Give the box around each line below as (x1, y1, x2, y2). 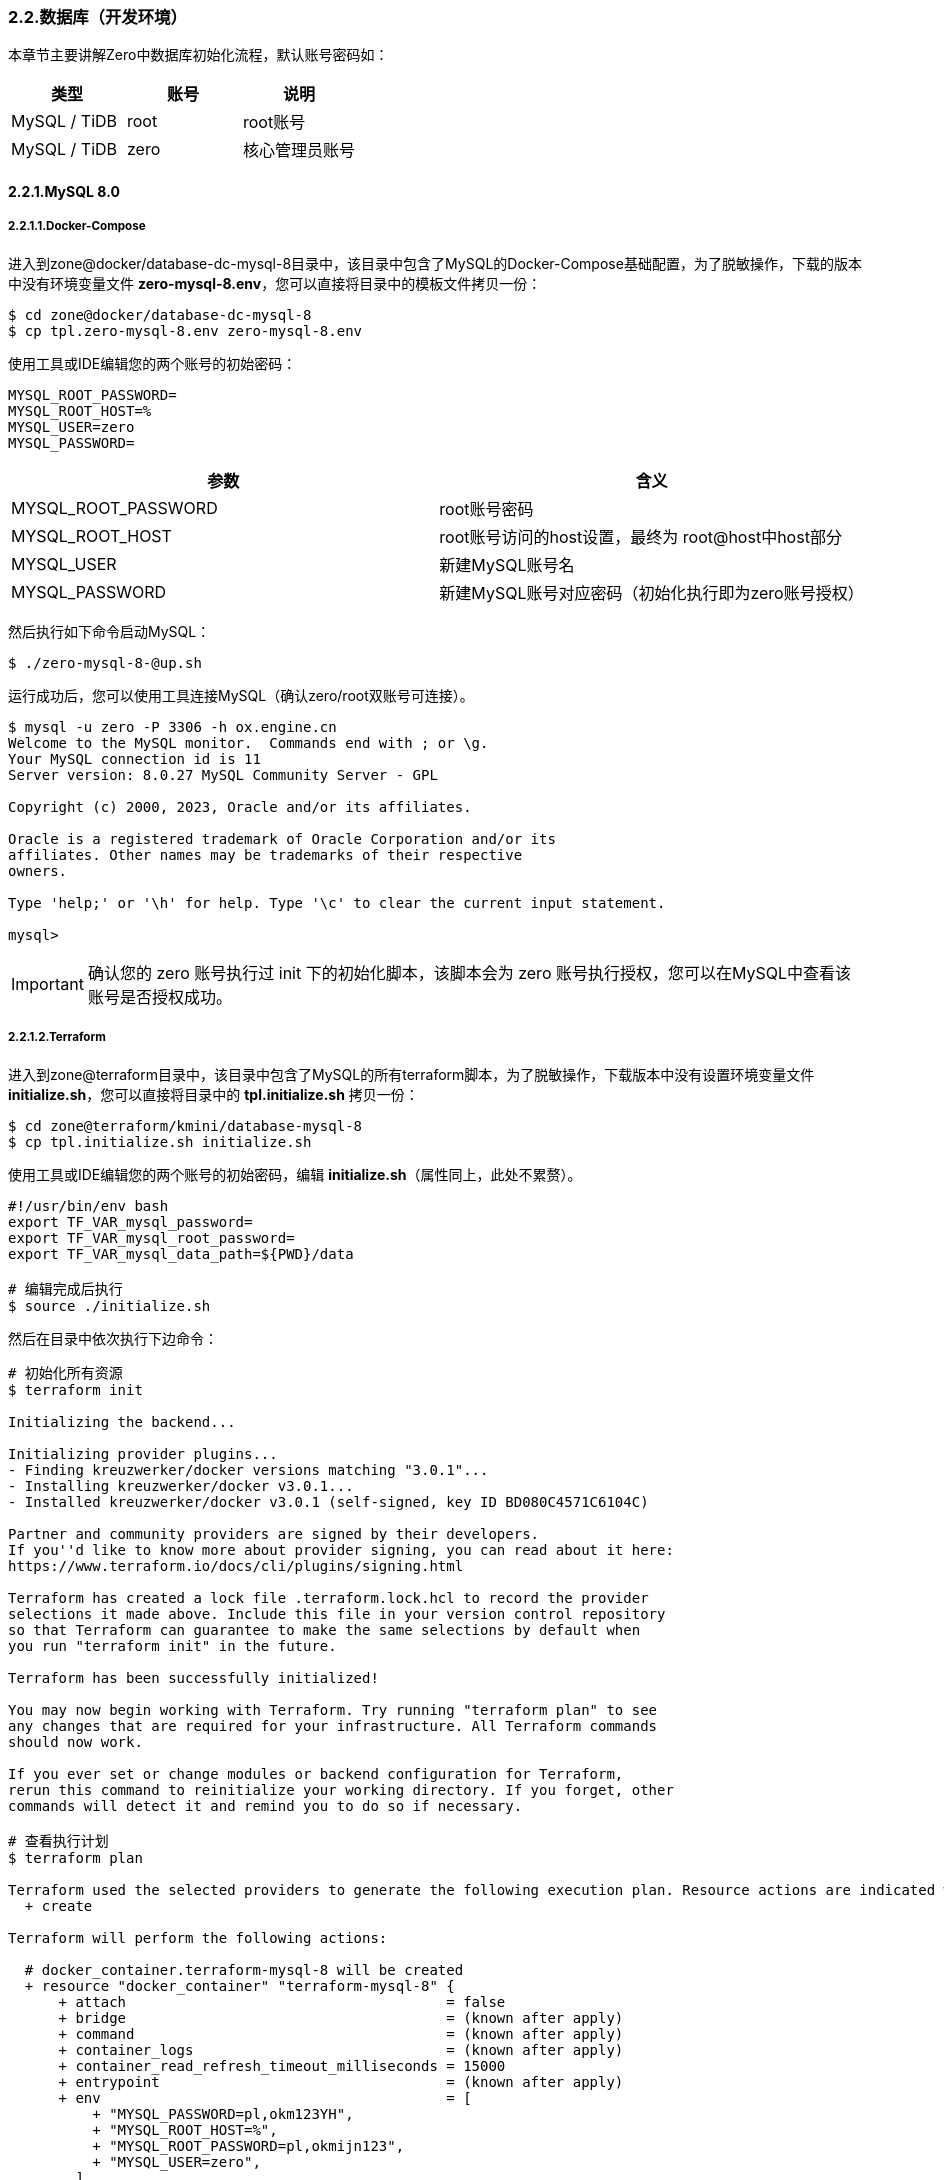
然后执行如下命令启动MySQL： (8, 622, 211, 640)
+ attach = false (58, 1993, 506, 2010)
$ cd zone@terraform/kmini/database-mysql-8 (8, 1117, 363, 1134)
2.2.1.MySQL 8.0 (8, 182, 120, 200)
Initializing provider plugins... (8, 1445, 278, 1462)
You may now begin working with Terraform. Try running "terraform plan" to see (8, 1701, 658, 1718)
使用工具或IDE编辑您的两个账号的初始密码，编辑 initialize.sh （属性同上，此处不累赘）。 (8, 1165, 582, 1183)
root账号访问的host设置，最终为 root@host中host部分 (439, 526, 842, 547)
